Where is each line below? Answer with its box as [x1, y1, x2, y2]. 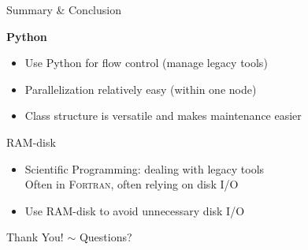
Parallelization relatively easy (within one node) [24, 80, 257, 97]
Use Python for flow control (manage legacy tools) [24, 54, 268, 71]
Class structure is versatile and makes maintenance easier [24, 107, 302, 124]
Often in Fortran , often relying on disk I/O [24, 176, 239, 192]
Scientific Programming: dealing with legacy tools [24, 160, 265, 177]
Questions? [79, 229, 132, 245]
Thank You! [6, 229, 64, 245]
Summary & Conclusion [6, 2, 121, 17]
